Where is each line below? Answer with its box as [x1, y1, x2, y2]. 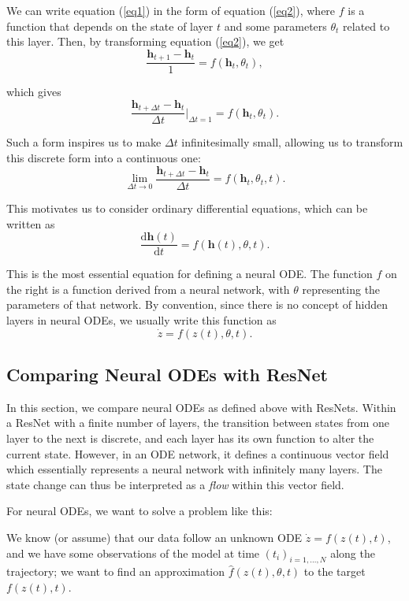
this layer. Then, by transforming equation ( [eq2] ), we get [6, 33, 284, 50]
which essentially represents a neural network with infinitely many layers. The [6, 461, 382, 477]
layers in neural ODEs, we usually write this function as [6, 312, 277, 328]
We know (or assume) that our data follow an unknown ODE [6, 529, 303, 545]
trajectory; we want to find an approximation [6, 563, 225, 580]
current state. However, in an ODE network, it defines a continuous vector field [6, 445, 389, 462]
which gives [6, 83, 61, 100]
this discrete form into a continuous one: [6, 149, 201, 165]
